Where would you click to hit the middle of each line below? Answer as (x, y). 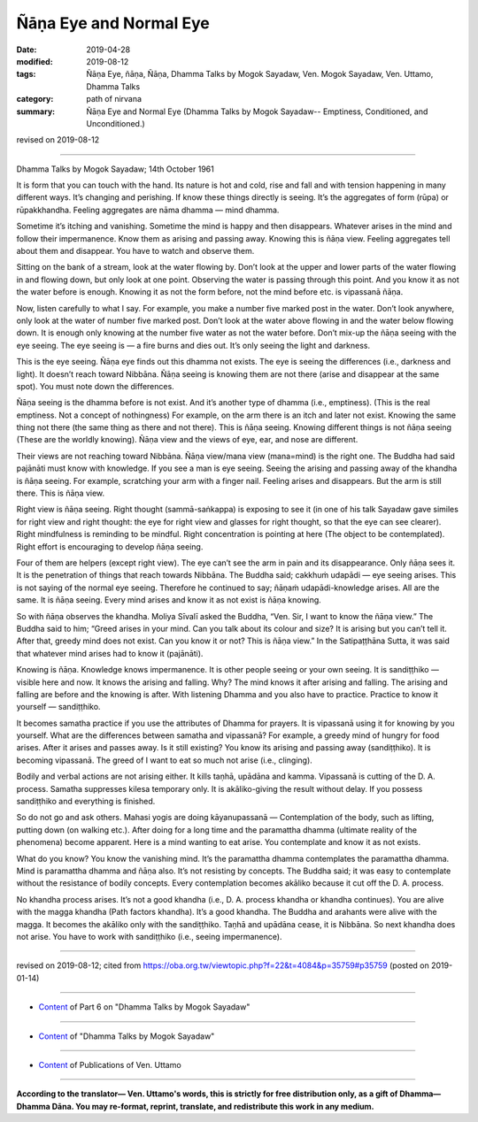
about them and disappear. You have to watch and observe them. (135, 251)
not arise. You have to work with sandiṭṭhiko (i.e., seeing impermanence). (149, 936)
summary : (36, 111)
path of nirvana (114, 99)
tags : (26, 74)
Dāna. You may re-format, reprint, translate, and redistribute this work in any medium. (213, 1106)
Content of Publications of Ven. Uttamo (110, 1064)
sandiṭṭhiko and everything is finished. (86, 802)
